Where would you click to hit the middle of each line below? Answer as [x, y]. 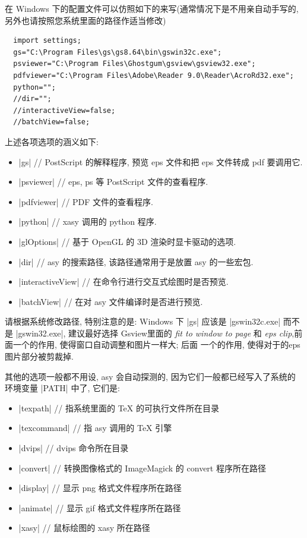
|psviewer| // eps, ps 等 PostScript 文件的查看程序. [113, 182]
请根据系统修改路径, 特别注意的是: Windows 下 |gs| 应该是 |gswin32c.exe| [143, 321]
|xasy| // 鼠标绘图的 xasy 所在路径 [84, 528]
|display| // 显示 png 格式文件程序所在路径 [100, 488]
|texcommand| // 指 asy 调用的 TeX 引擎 [95, 428]
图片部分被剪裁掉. [39, 356]
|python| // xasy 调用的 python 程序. [88, 221]
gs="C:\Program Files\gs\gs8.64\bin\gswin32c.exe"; [118, 52]
